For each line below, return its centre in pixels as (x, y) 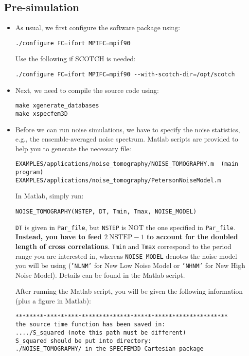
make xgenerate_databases (57, 106)
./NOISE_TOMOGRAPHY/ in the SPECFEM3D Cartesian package (109, 349)
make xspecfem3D (42, 114)
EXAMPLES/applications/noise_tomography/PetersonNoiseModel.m (118, 180)
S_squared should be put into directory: (83, 341)
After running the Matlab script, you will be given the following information (129, 291)
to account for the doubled (192, 237)
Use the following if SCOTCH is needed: (75, 59)
